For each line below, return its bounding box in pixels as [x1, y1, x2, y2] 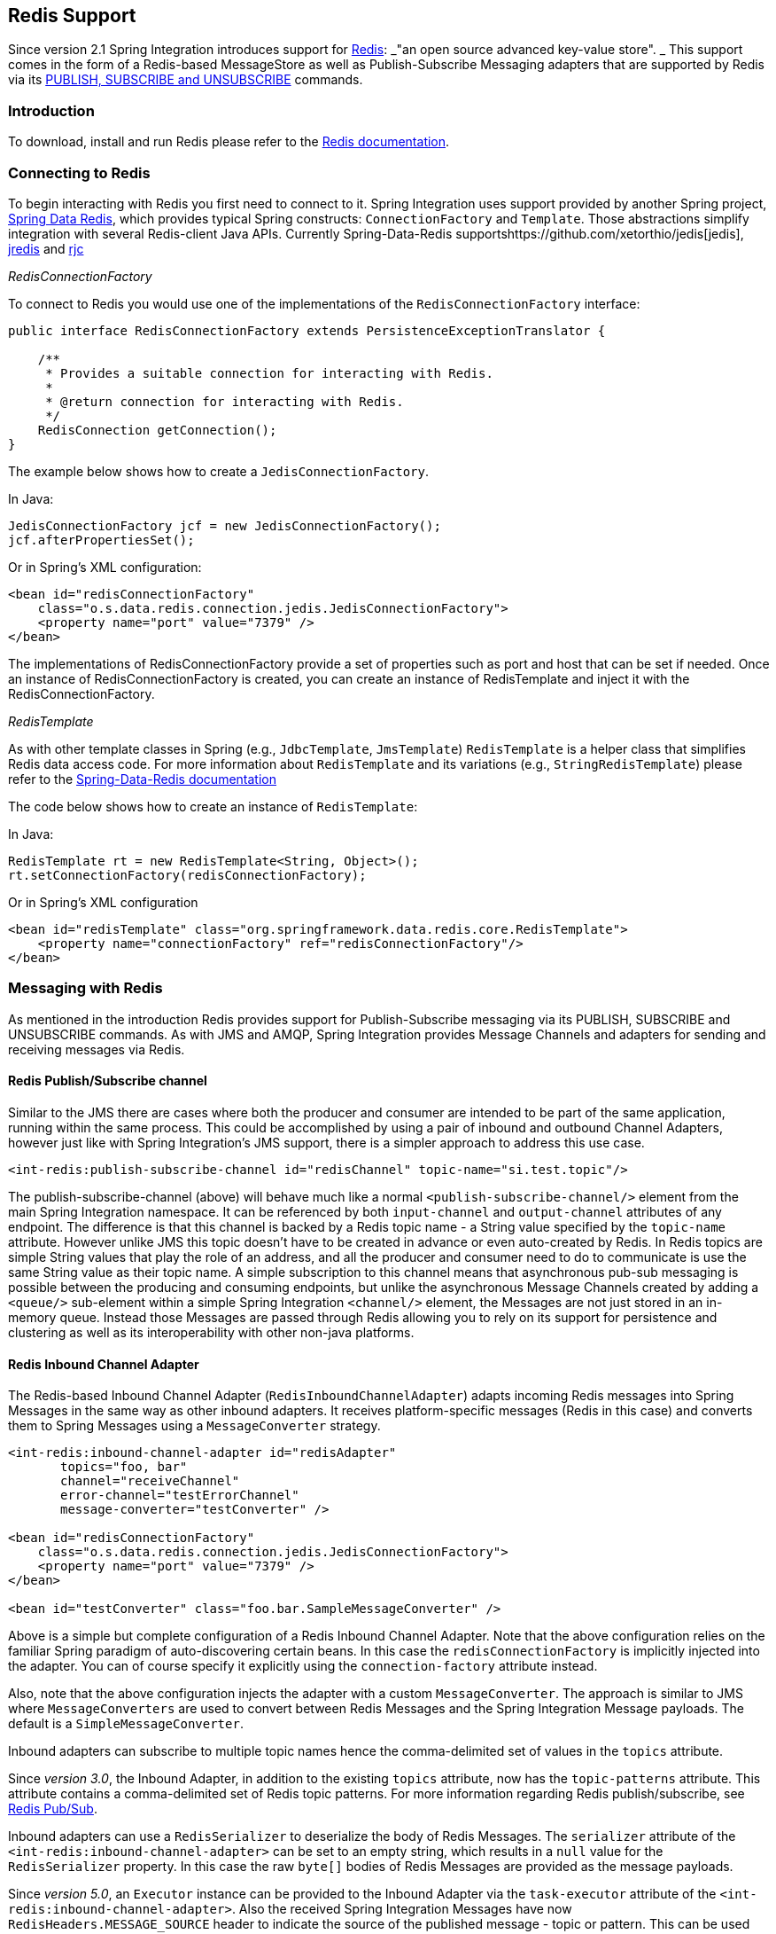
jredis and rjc [8, 240, 84, 256]
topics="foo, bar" [60, 1460, 188, 1475]
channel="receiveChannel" [60, 1474, 240, 1489]
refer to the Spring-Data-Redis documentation [8, 771, 276, 787]
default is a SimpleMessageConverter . [8, 1716, 244, 1732]
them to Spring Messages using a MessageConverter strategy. [8, 1418, 381, 1434]
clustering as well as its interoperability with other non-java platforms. [8, 1324, 415, 1340]
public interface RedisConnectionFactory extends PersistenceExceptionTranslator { [8, 323, 606, 338]
